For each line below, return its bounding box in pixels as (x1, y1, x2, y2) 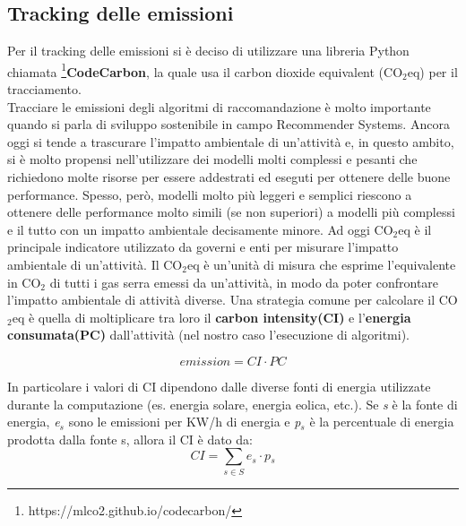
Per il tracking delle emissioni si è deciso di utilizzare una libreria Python (7, 41, 410, 60)
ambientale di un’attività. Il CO (7, 254, 183, 273)
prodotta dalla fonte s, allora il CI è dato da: (7, 429, 253, 448)
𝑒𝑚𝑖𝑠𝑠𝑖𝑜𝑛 (179, 355, 231, 368)
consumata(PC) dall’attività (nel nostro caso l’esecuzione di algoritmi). (7, 325, 410, 344)
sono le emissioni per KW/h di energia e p (68, 412, 301, 431)
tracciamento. (7, 80, 82, 99)
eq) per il (407, 62, 458, 81)
